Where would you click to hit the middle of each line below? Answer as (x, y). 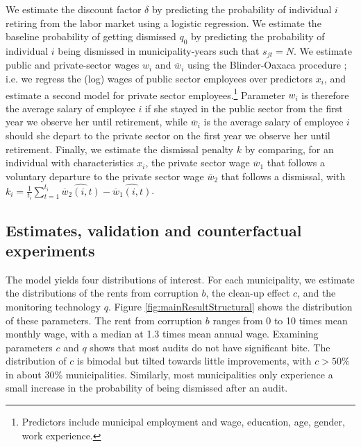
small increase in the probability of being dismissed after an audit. (147, 388)
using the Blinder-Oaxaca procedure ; (267, 65)
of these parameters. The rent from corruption (104, 320)
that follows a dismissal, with (283, 176)
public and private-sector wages (73, 65)
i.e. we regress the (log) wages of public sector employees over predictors (159, 79)
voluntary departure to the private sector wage (105, 176)
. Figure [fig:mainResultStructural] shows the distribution (230, 306)
